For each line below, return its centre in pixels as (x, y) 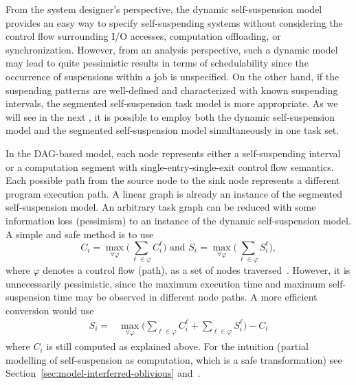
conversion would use (50, 310)
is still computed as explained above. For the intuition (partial (177, 346)
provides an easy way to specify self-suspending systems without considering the (174, 22)
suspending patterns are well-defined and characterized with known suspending (172, 90)
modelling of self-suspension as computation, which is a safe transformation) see (174, 359)
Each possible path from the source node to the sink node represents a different (173, 180)
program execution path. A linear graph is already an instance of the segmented (174, 193)
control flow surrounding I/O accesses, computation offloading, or (143, 36)
